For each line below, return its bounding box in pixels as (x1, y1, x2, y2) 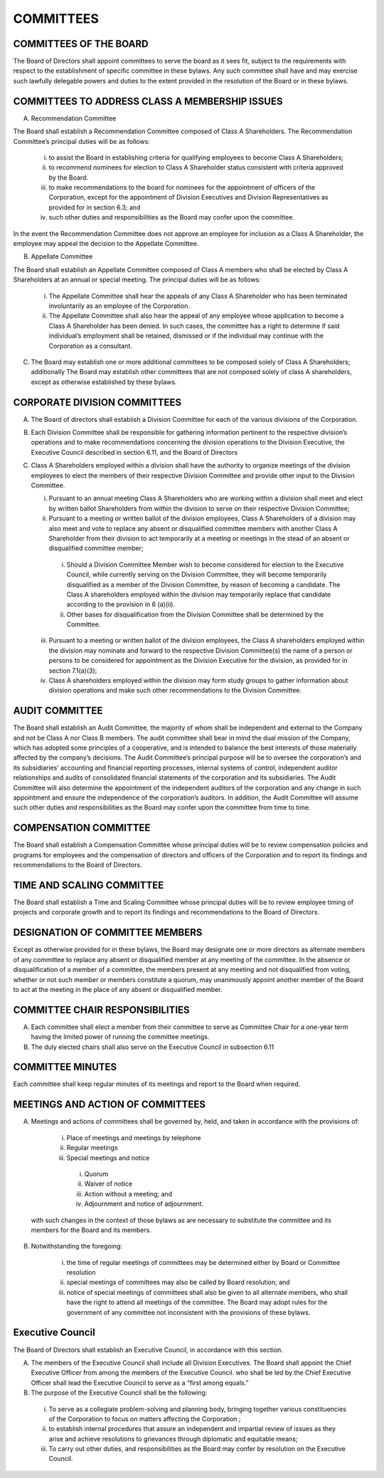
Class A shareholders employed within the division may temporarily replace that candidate (66, 590, 331, 599)
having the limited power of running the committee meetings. (31, 1033, 210, 1041)
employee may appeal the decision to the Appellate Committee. (13, 239, 199, 248)
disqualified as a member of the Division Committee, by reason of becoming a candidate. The (66, 580, 341, 589)
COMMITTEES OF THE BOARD (13, 38, 149, 50)
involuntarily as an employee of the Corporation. (48, 301, 190, 310)
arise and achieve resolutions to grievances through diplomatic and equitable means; (48, 1435, 298, 1443)
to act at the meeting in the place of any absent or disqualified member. (13, 985, 223, 993)
